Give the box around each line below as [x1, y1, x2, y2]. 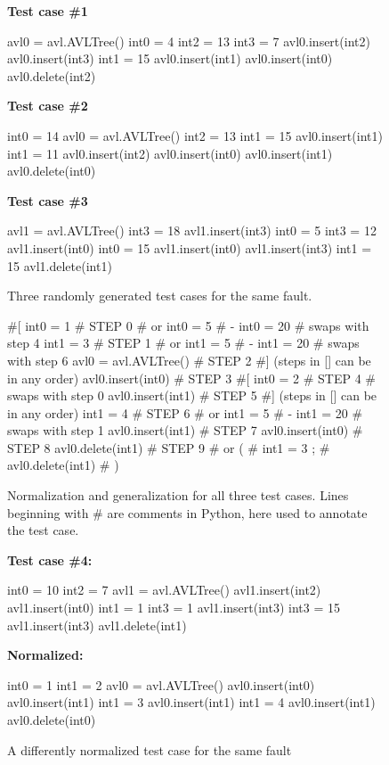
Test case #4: [7, 550, 93, 569]
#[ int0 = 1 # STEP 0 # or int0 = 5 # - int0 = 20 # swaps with [7, 316, 369, 334]
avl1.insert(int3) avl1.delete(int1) [7, 615, 187, 634]
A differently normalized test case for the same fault [7, 740, 292, 759]
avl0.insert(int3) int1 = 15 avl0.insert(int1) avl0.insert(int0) [7, 49, 333, 68]
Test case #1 [7, 2, 88, 20]
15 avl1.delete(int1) [7, 256, 112, 275]
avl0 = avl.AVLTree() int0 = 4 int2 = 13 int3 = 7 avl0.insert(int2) [7, 31, 370, 50]
